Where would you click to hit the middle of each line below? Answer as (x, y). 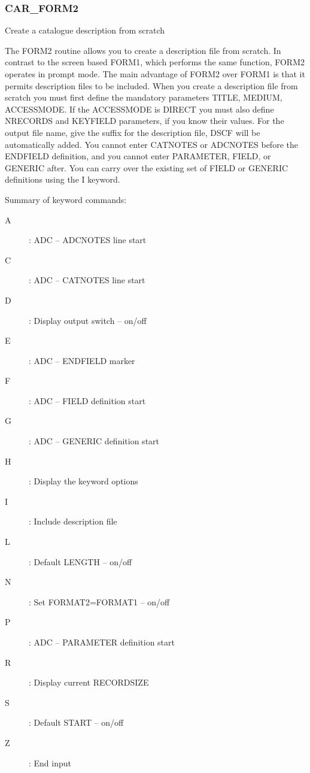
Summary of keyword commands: (66, 199)
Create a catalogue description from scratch (85, 30)
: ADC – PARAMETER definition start (102, 642)
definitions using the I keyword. (63, 179)
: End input (50, 763)
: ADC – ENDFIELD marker (82, 360)
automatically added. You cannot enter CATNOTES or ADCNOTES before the (151, 144)
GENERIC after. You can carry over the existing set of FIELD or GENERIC (147, 167)
